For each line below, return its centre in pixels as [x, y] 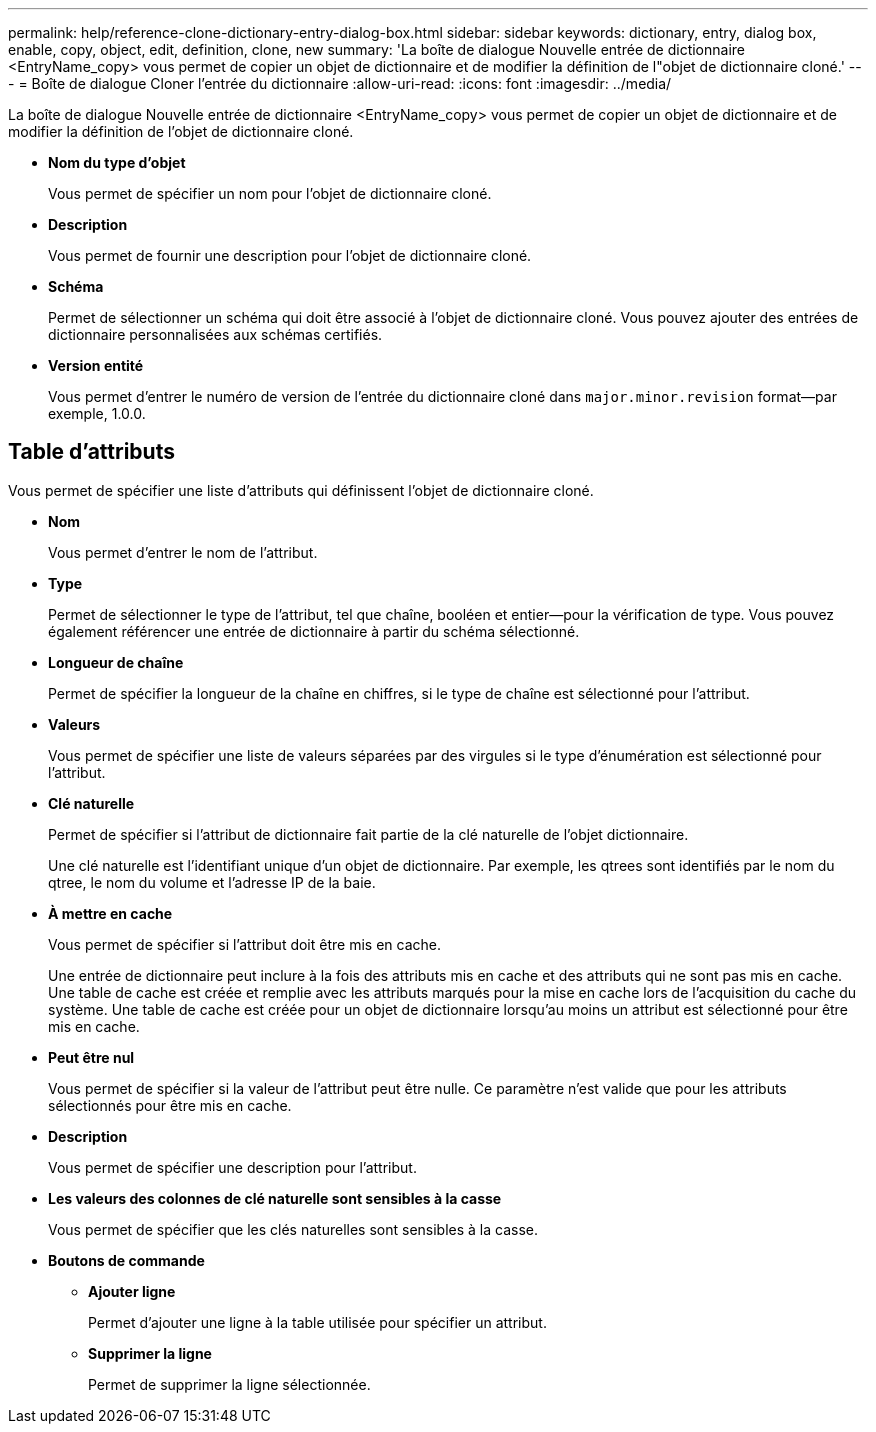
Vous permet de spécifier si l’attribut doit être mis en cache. [244, 944]
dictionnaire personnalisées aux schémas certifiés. [215, 334]
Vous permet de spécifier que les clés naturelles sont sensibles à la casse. [293, 1229]
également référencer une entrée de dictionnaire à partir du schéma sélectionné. [314, 631]
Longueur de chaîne [116, 662]
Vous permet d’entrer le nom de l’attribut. [183, 552]
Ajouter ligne [132, 1291]
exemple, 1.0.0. [97, 413]
